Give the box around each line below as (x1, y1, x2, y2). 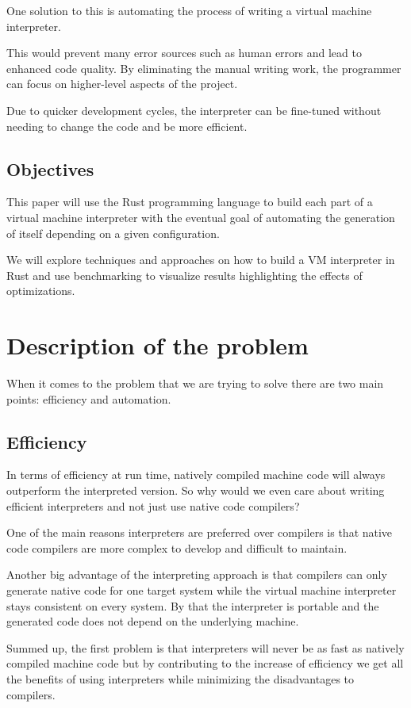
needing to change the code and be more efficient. (6, 117, 248, 134)
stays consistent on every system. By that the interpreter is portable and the (6, 597, 379, 614)
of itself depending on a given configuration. (6, 224, 220, 241)
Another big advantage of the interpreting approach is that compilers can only (6, 566, 387, 583)
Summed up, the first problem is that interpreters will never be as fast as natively (6, 639, 405, 656)
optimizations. (6, 282, 75, 299)
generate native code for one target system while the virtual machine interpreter (6, 582, 397, 598)
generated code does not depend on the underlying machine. (6, 613, 299, 630)
